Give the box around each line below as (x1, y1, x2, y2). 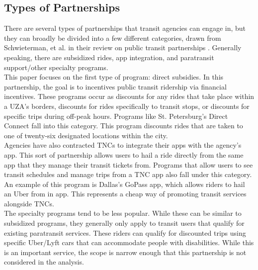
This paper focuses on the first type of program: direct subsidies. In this (4, 72, 224, 82)
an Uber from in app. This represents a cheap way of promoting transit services (4, 188, 247, 199)
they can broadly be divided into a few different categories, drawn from (4, 32, 221, 43)
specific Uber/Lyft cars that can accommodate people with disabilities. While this (4, 237, 254, 248)
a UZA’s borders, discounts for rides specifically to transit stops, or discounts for (4, 100, 250, 111)
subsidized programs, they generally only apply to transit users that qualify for (4, 218, 245, 228)
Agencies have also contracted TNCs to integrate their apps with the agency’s (4, 140, 242, 150)
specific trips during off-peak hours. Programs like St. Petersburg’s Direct (4, 110, 228, 121)
